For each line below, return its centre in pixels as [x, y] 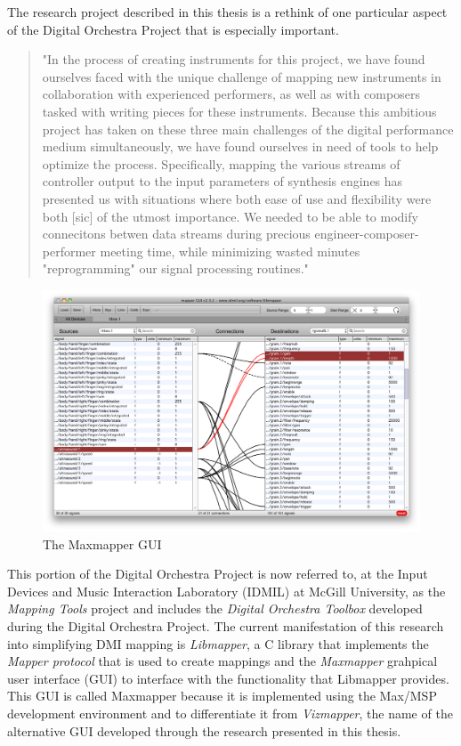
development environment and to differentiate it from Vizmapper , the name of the [230, 714]
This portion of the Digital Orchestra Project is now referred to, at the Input [218, 574]
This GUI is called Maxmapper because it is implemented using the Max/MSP [222, 696]
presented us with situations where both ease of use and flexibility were [237, 198]
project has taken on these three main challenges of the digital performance [248, 129]
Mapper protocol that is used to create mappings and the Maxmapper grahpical [222, 661]
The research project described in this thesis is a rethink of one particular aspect [227, 12]
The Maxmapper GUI [102, 543]
